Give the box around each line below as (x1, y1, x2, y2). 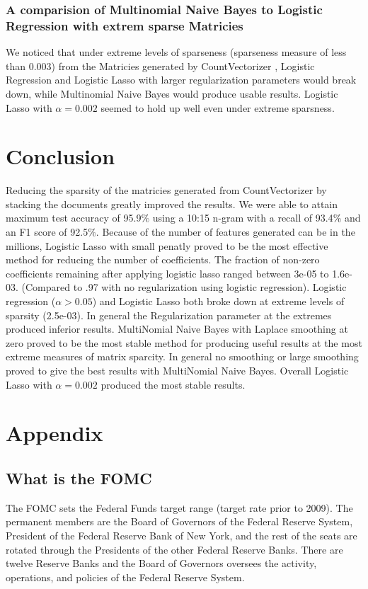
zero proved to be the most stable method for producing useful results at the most (6, 335, 362, 350)
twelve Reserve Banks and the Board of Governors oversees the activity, (6, 556, 317, 571)
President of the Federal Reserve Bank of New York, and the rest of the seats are (6, 527, 357, 542)
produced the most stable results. (100, 377, 246, 391)
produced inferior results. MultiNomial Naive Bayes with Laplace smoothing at (6, 321, 348, 336)
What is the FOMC (6, 467, 152, 488)
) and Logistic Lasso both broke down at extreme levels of (92, 293, 345, 308)
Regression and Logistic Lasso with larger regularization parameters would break (6, 72, 357, 87)
